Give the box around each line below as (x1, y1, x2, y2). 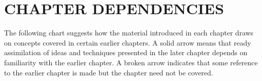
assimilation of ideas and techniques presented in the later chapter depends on (4, 47, 247, 58)
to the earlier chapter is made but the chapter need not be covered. (4, 67, 213, 77)
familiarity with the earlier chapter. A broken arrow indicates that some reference (4, 57, 258, 67)
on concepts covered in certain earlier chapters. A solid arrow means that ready (4, 37, 251, 48)
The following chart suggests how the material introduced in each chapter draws (4, 27, 253, 38)
